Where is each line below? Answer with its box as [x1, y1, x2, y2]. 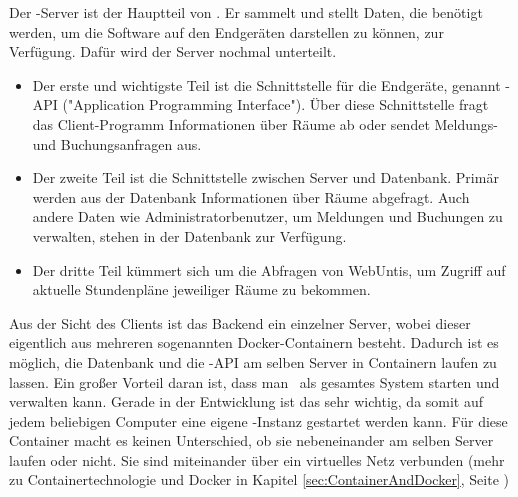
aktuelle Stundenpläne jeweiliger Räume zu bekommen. [32, 279, 371, 300]
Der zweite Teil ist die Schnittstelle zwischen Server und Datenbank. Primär [32, 167, 499, 188]
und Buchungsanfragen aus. [32, 133, 202, 154]
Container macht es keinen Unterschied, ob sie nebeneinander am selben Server [9, 430, 494, 451]
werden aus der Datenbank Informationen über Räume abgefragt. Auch [32, 186, 470, 207]
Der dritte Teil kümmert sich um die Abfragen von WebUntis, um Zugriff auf [32, 259, 506, 280]
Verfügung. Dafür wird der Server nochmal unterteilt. [9, 41, 337, 62]
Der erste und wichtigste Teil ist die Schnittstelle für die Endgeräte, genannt [32, 74, 501, 95]
